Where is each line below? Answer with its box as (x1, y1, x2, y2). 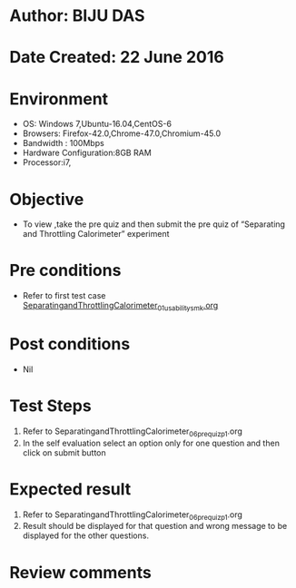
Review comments (9, 562, 152, 583)
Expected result (9, 478, 132, 499)
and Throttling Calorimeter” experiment (22, 229, 170, 240)
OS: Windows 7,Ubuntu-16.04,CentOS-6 (22, 119, 173, 130)
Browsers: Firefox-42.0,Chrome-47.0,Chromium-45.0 (22, 128, 222, 139)
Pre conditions (9, 260, 122, 281)
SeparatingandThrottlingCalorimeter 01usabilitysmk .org (22, 300, 219, 313)
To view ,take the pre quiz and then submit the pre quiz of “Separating (22, 219, 286, 230)
